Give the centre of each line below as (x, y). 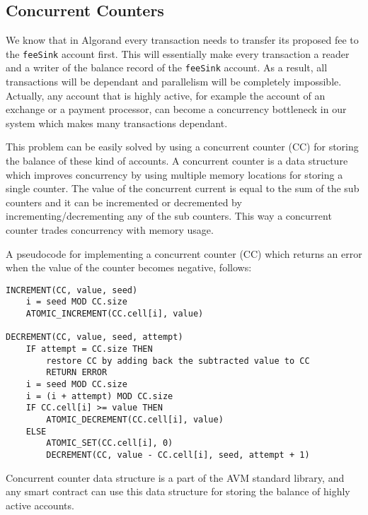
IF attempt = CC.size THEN (89, 349)
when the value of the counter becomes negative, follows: (129, 267)
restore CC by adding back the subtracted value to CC (178, 361)
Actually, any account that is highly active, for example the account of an (166, 95)
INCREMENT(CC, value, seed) (72, 290)
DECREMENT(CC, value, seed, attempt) (94, 337)
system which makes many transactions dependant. (117, 123)
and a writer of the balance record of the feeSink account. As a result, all (167, 67)
